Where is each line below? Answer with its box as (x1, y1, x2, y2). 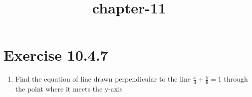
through (224, 74, 248, 84)
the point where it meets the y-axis (15, 84, 123, 94)
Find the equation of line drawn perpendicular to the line (15, 74, 191, 84)
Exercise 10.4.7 (3, 45, 108, 65)
